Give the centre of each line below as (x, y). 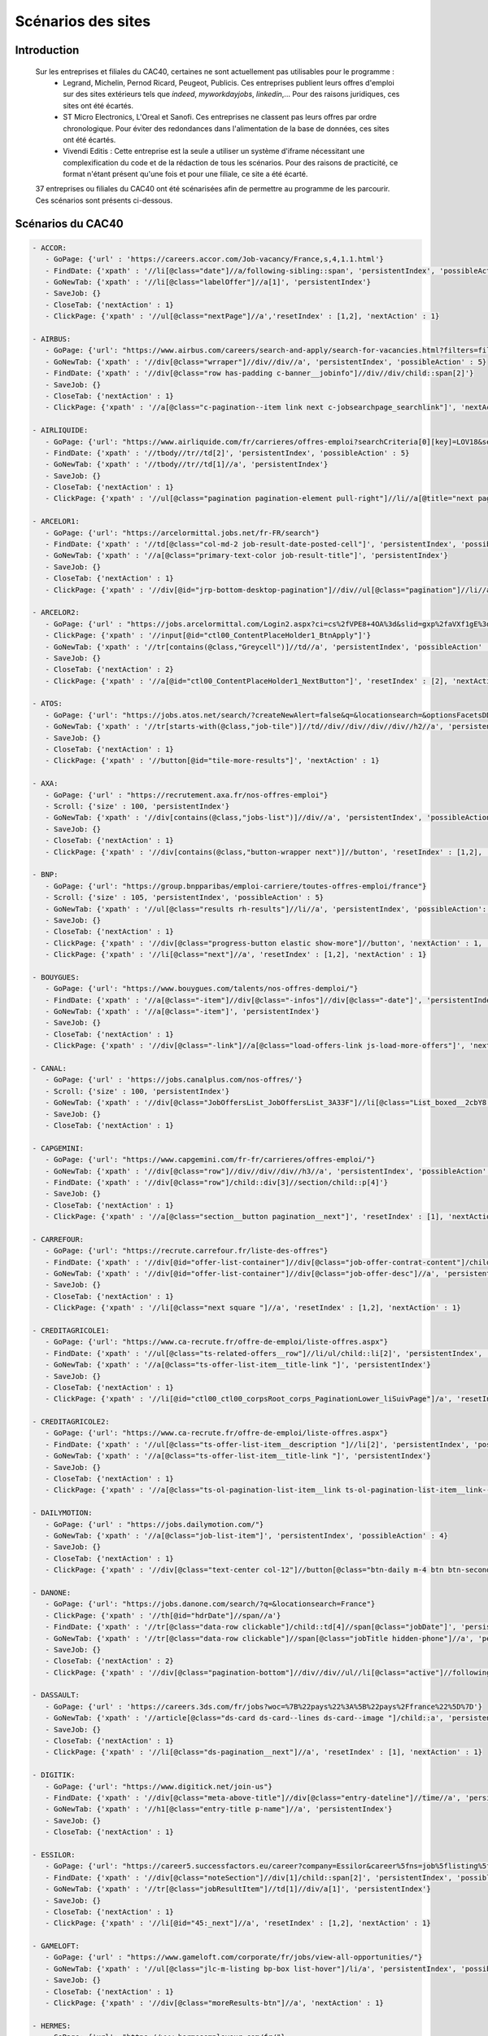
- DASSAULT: (56, 1695)
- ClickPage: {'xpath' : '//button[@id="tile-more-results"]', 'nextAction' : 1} (212, 761)
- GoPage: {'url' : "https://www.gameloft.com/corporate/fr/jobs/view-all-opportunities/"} (234, 1957)
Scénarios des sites (83, 21)
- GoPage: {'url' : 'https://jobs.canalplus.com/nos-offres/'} (174, 1080)
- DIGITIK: (54, 1775)
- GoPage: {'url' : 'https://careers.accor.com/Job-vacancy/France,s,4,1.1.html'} (214, 259)
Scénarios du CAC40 (69, 224)
